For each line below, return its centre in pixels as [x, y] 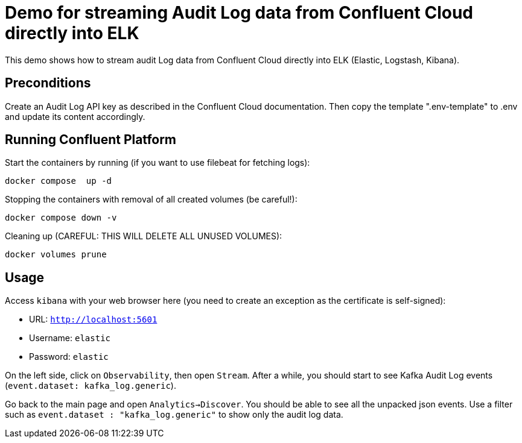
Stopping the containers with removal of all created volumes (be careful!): [151, 200]
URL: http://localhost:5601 [93, 319]
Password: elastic [69, 357]
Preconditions [48, 83]
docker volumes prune [56, 255]
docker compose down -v [61, 218]
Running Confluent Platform [91, 140]
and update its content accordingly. [75, 116]
